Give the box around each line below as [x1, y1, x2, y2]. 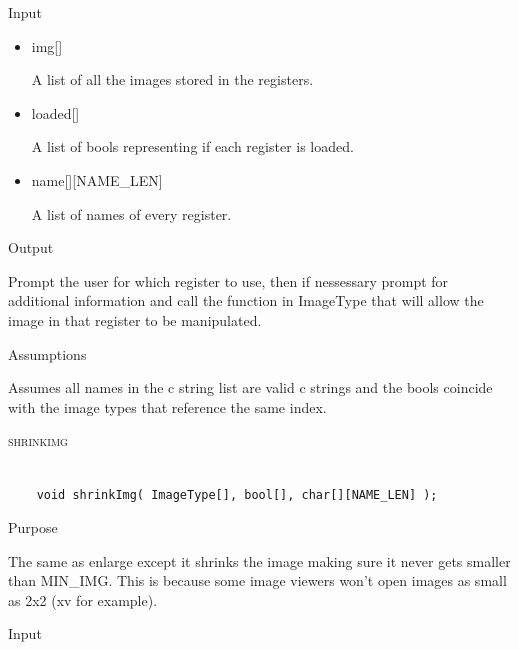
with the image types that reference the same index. [8, 396, 327, 417]
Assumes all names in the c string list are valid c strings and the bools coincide [8, 377, 493, 398]
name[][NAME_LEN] [31, 169, 163, 190]
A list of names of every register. [31, 203, 232, 224]
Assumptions [8, 343, 87, 364]
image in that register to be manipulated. [8, 309, 262, 330]
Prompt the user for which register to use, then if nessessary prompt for [8, 270, 449, 291]
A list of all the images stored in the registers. [31, 69, 314, 90]
